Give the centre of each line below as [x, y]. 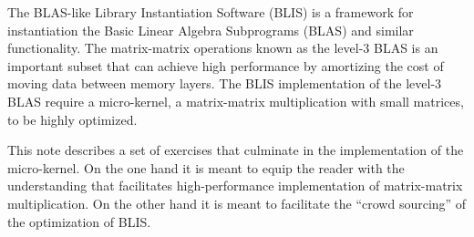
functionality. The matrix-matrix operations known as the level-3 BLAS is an [223, 48]
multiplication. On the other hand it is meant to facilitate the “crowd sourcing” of [237, 203]
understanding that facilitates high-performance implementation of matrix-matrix [235, 185]
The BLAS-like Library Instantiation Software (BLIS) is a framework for [211, 12]
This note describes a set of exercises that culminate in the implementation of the [236, 150]
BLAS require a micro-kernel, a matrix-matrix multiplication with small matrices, [236, 101]
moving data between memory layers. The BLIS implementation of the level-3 [225, 83]
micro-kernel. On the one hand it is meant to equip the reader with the [206, 167]
